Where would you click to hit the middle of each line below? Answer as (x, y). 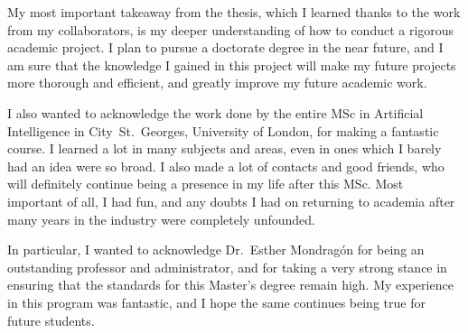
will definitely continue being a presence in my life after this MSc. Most (206, 184)
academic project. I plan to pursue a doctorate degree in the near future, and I (225, 47)
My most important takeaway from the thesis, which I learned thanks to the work (234, 12)
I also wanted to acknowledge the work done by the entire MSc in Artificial (215, 112)
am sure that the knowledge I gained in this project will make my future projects (232, 65)
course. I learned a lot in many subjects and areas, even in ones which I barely (225, 148)
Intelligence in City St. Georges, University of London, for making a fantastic (223, 130)
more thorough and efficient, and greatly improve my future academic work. (217, 83)
